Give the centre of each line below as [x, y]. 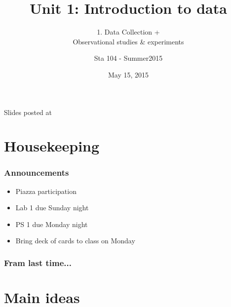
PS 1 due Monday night [52, 224]
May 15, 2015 [128, 74]
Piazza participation [46, 191]
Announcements [37, 173]
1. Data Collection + [128, 32]
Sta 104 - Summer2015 [128, 58]
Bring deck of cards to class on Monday [75, 241]
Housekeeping [52, 146]
